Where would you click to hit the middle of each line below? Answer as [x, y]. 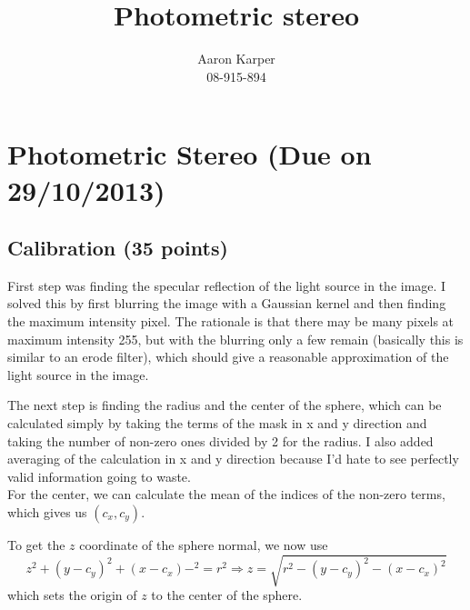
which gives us [47, 512]
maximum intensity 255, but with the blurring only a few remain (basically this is [235, 339]
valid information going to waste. [99, 476]
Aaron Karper [236, 59]
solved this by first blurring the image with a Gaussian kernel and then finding [227, 303]
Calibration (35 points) [118, 248]
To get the [36, 545]
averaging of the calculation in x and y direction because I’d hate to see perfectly [233, 459]
